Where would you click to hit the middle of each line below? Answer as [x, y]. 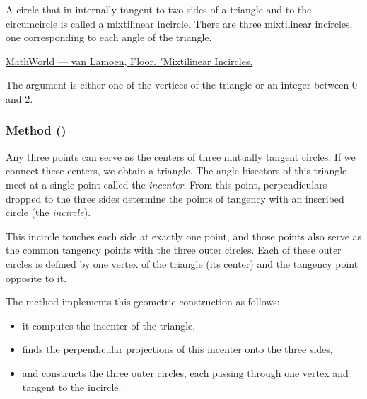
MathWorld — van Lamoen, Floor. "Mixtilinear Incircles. [129, 61]
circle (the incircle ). [48, 212]
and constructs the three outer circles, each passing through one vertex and [185, 372]
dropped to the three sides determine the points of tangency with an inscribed [175, 198]
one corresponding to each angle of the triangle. [109, 37]
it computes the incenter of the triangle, [109, 325]
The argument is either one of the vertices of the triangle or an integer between [177, 85]
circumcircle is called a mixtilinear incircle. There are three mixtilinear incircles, [179, 23]
